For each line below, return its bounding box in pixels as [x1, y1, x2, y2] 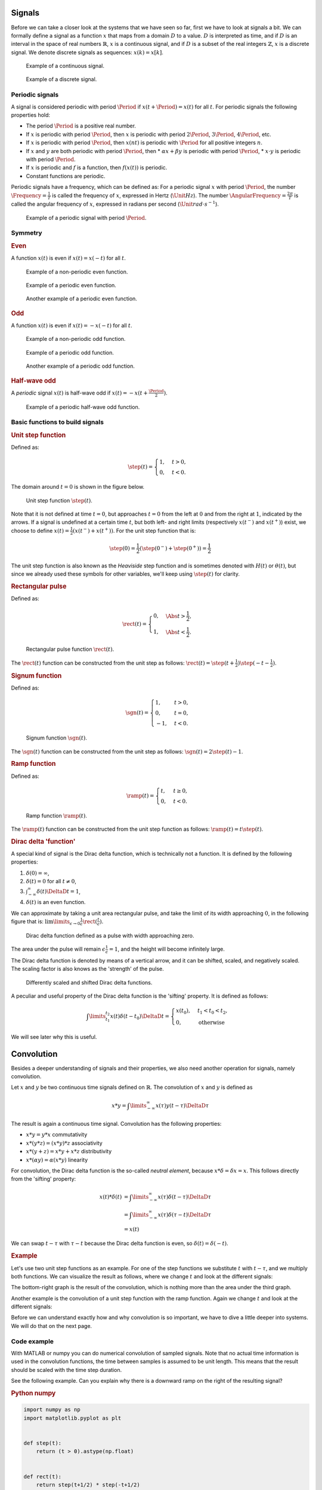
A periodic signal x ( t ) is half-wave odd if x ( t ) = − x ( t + [11, 389, 148, 396]
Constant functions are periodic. [26, 172, 106, 179]
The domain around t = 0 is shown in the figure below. [11, 483, 145, 491]
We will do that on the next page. [11, 1322, 92, 1329]
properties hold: [11, 111, 51, 119]
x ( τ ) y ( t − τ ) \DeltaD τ [155, 1102, 209, 1109]
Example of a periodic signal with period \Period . [26, 214, 147, 221]
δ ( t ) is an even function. [26, 899, 86, 906]
